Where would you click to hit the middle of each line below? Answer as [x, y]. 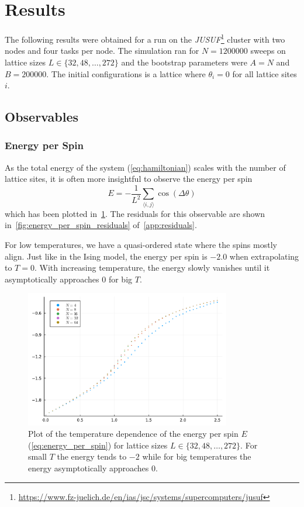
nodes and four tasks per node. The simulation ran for [102, 51]
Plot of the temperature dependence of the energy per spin [133, 434]
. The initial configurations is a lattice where [126, 73]
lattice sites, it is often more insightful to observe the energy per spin [129, 179]
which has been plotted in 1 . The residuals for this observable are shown [135, 213]
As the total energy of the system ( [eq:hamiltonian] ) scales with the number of [145, 167]
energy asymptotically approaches [89, 468]
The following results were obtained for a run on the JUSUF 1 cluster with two [145, 38]
